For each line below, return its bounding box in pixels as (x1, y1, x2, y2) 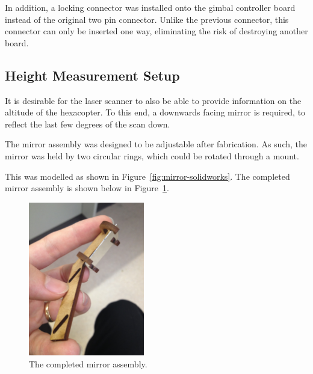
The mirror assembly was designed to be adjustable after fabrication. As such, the (5, 138, 307, 150)
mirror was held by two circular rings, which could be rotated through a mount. (5, 149, 299, 162)
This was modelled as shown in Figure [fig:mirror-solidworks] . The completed (5, 170, 290, 182)
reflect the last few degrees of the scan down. (5, 117, 170, 130)
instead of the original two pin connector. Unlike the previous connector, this (5, 13, 289, 25)
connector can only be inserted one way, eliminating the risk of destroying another (5, 25, 308, 37)
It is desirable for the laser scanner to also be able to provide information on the (5, 94, 302, 106)
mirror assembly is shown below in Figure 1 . (5, 182, 169, 194)
